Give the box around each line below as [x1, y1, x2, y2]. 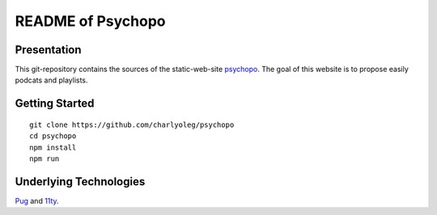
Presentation [15, 43, 82, 57]
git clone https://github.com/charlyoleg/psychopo [29, 120, 235, 129]
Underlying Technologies [15, 175, 146, 188]
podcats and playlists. [15, 75, 88, 85]
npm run [29, 154, 60, 163]
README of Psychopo [15, 12, 166, 30]
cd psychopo [29, 132, 77, 141]
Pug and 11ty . [15, 196, 60, 205]
